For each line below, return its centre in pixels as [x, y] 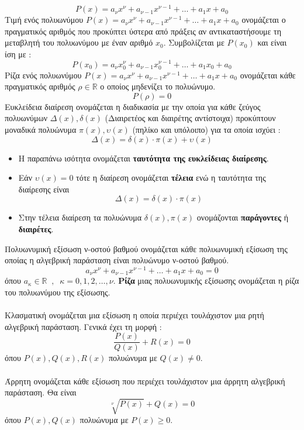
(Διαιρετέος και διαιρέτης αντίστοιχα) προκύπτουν [190, 118]
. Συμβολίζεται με [194, 42]
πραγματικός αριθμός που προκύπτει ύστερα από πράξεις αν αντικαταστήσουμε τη [143, 31]
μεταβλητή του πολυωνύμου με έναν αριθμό [79, 42]
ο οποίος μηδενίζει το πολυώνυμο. [158, 86]
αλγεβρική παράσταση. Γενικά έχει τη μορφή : [83, 326]
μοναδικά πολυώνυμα [41, 130]
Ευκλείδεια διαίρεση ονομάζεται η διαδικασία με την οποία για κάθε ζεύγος [133, 106]
